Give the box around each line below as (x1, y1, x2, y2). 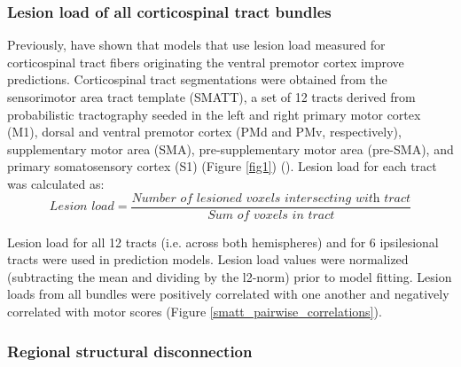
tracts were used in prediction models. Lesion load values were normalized (7, 250, 409, 269)
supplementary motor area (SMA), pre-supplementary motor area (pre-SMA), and (7, 139, 454, 158)
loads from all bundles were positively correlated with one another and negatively (7, 285, 449, 303)
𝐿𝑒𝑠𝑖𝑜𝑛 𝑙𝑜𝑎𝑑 (49, 200, 114, 214)
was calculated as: (7, 174, 105, 192)
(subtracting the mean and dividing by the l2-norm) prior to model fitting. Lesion (7, 267, 452, 285)
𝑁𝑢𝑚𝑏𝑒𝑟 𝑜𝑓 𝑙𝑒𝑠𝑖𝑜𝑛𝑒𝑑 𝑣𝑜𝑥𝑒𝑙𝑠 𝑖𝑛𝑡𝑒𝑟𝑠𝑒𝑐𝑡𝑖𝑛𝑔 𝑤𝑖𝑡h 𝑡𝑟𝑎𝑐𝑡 (131, 191, 411, 205)
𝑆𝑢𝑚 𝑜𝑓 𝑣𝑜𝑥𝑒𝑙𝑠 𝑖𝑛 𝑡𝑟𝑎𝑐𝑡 (207, 208, 335, 222)
